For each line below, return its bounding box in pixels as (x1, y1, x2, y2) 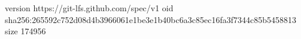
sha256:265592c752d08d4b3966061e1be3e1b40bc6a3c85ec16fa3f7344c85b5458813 (5, 13, 296, 25)
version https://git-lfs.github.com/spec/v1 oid (5, 2, 174, 14)
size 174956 (5, 25, 46, 37)
